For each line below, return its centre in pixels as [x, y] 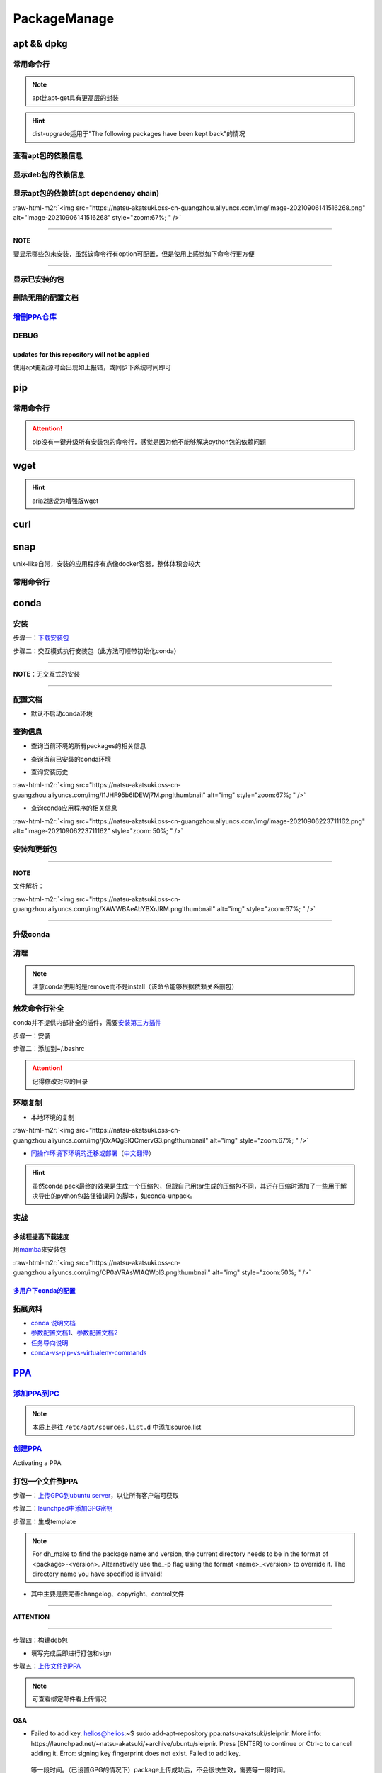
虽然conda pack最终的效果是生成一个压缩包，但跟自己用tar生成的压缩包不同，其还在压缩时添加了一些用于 [186, 1186]
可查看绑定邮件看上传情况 [69, 1699]
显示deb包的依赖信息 [49, 174]
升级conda [31, 934]
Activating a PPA [37, 1463]
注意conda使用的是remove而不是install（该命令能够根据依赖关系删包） [135, 986]
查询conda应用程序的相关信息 [74, 808]
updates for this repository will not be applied [81, 354]
